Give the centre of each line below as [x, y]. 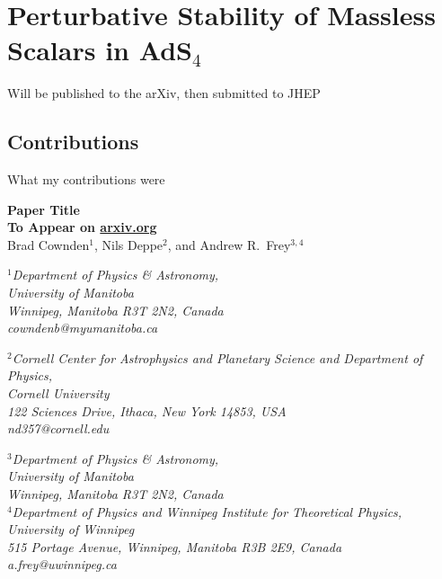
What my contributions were [86, 179]
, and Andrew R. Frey [229, 244]
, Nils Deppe [128, 244]
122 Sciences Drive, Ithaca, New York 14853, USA [147, 410]
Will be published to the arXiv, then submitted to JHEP [164, 93]
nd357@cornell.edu [58, 428]
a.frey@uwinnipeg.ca [62, 564]
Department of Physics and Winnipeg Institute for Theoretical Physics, [207, 511]
